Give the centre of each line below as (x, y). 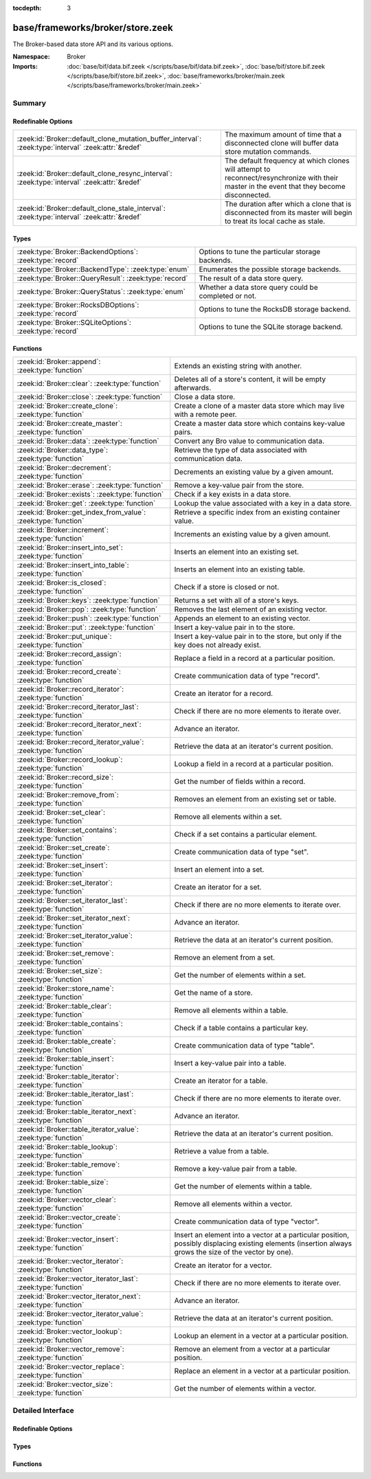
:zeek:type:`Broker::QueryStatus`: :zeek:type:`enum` (101, 292)
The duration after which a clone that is (288, 204)
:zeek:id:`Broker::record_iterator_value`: (80, 742)
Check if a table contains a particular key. (241, 1028)
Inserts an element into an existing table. (240, 569)
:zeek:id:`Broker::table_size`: (63, 1182)
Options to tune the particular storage (260, 252)
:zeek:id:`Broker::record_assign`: (69, 654)
